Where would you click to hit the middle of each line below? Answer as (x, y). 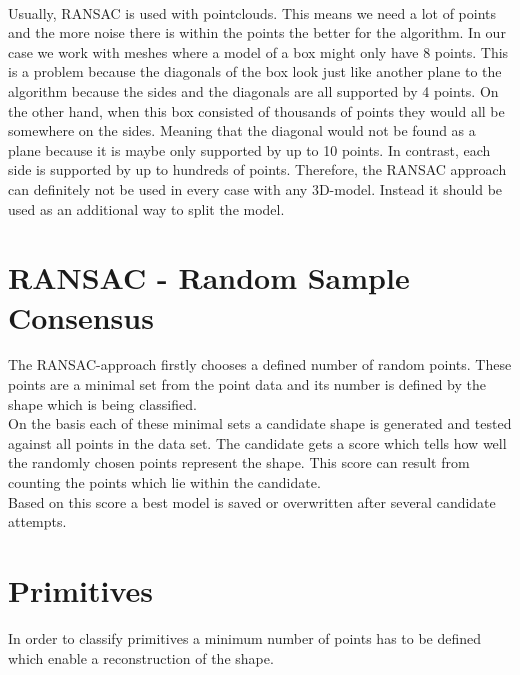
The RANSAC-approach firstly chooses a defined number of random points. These (260, 364)
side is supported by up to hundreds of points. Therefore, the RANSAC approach (257, 169)
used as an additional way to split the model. (146, 208)
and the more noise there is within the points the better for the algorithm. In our (257, 32)
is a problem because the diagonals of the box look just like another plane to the (255, 71)
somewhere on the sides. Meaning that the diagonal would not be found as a (242, 130)
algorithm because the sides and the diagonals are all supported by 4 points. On (253, 90)
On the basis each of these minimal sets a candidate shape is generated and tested (260, 423)
